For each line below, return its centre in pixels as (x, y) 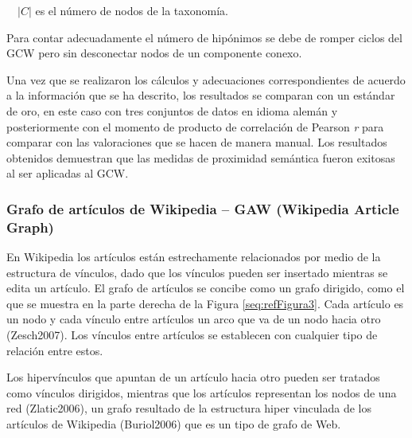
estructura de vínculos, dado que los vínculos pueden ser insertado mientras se (197, 272)
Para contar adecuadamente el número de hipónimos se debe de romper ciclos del (204, 37)
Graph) (30, 227)
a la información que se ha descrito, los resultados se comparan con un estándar (201, 95)
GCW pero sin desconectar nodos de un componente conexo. (154, 53)
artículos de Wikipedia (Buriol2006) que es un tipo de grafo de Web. (174, 424)
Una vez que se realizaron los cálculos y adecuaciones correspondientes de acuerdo (206, 79)
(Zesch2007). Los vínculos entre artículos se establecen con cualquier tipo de (192, 335)
